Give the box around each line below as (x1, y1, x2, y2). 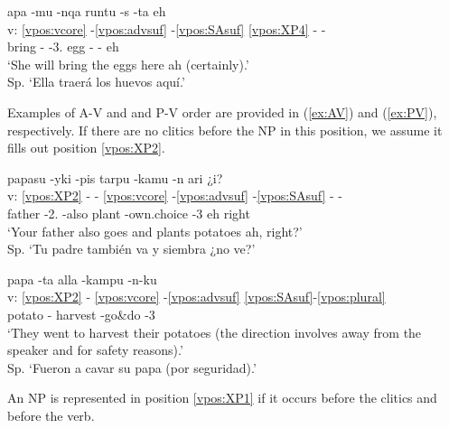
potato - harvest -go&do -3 (7, 304, 155, 323)
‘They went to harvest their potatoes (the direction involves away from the (7, 322, 422, 341)
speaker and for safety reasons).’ (7, 340, 183, 359)
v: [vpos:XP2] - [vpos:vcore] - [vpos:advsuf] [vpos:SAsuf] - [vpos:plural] (7, 287, 386, 306)
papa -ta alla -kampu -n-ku (7, 269, 157, 288)
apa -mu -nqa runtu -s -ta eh (7, 2, 166, 20)
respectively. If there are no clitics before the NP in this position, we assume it (7, 120, 443, 139)
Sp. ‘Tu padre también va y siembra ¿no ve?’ (7, 239, 256, 258)
